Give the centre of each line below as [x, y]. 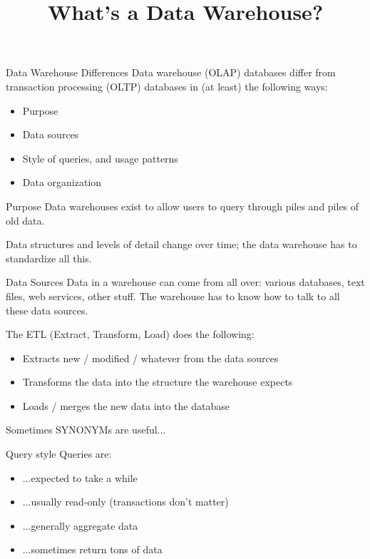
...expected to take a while [80, 477]
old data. [25, 220]
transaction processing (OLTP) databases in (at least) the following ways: [167, 86]
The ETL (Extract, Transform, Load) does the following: [130, 334]
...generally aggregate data [80, 525]
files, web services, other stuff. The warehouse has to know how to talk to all [173, 296]
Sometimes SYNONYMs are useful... [86, 430]
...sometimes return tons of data [92, 549]
